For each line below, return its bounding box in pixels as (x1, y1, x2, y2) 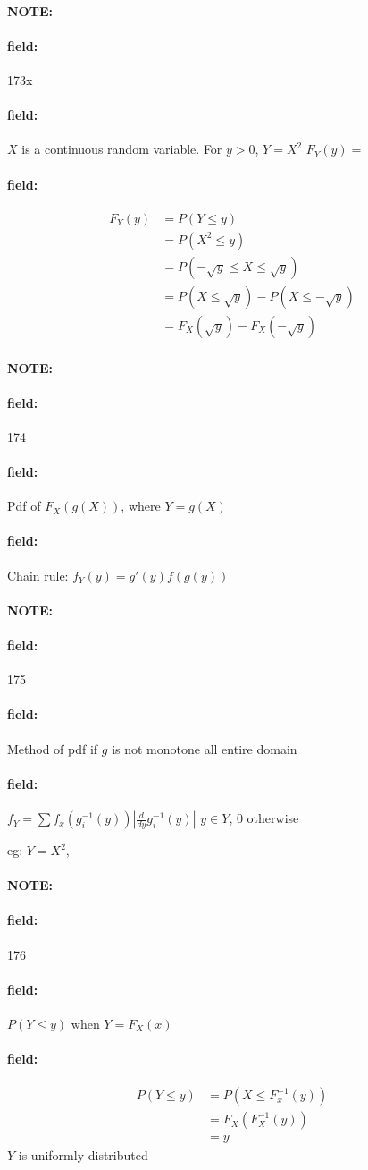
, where (121, 496, 161, 515)
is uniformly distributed (18, 1145, 148, 1164)
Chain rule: (7, 565, 69, 584)
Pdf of (7, 496, 41, 515)
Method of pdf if (7, 739, 98, 758)
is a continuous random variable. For (21, 140, 222, 158)
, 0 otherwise (229, 809, 299, 827)
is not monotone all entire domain (112, 739, 297, 758)
